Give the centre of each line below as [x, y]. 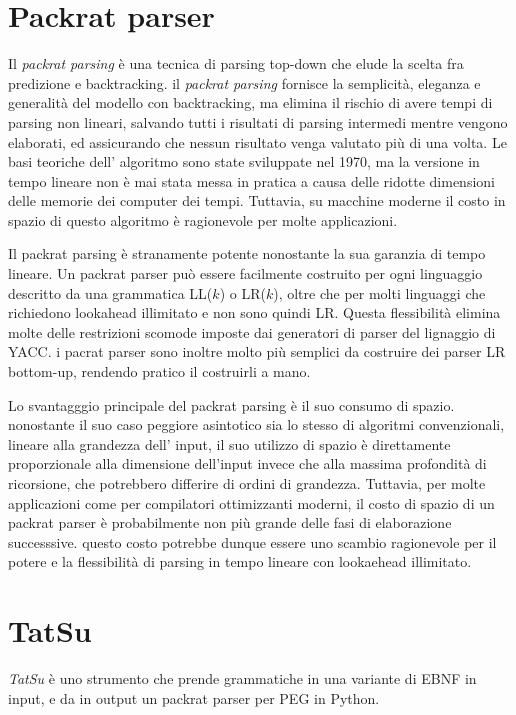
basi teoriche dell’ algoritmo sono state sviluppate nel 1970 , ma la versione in [244, 161]
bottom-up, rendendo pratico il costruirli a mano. [159, 371]
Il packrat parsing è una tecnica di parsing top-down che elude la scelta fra [236, 63]
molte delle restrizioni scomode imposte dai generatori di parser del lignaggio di [252, 331]
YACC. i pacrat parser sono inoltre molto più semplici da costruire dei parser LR [257, 351]
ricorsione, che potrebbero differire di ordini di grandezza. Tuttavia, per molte [247, 483]
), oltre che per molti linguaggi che [379, 292]
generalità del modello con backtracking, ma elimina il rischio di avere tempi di [250, 102]
